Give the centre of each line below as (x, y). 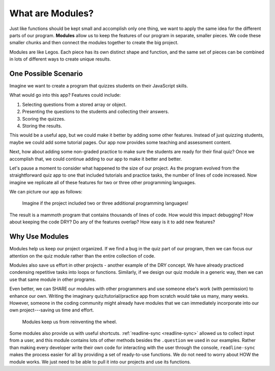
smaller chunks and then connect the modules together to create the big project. (94, 43)
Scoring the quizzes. (44, 119)
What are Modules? (51, 13)
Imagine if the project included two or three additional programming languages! (105, 203)
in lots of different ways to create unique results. (60, 59)
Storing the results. (42, 126)
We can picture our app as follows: (46, 192)
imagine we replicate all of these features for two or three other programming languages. (103, 182)
